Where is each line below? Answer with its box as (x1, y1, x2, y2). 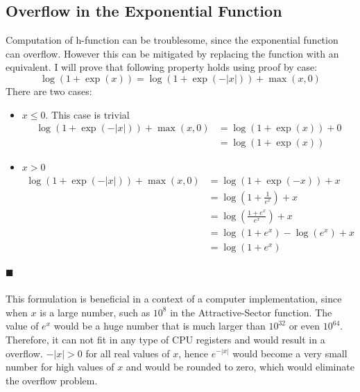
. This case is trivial (45, 107, 130, 121)
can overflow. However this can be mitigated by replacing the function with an (6, 46, 339, 60)
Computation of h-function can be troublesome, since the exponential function (6, 33, 338, 47)
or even (289, 318, 320, 333)
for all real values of (85, 346, 170, 360)
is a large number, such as (40, 305, 151, 319)
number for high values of (6, 359, 114, 374)
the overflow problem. (6, 373, 98, 387)
